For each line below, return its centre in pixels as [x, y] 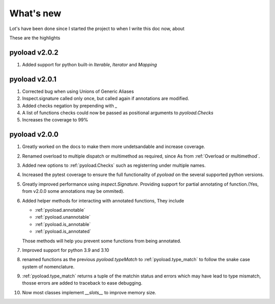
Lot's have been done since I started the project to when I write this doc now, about [97, 29]
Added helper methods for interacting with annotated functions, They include [103, 200]
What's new [35, 13]
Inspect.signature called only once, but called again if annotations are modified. [106, 98]
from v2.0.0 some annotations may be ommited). [73, 191]
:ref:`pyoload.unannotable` [63, 217]
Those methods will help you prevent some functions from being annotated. [102, 241]
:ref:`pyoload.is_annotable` [63, 224]
